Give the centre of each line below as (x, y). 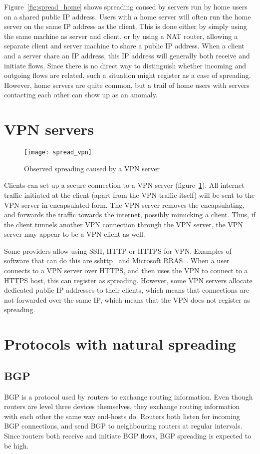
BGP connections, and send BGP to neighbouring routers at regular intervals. (123, 426)
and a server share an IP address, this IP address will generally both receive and (127, 55)
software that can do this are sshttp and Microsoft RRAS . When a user (117, 260)
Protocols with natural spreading (120, 344)
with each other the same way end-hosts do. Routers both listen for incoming (122, 416)
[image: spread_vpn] (58, 153)
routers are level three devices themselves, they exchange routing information (122, 406)
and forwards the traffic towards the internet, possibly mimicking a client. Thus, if (130, 215)
